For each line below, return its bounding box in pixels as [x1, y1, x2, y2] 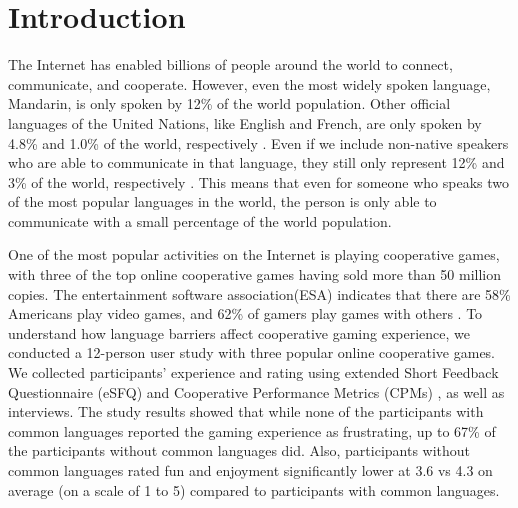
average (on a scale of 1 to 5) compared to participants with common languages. [8, 479, 500, 500]
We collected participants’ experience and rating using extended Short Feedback [8, 362, 499, 383]
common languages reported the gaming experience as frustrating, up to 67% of [8, 420, 496, 441]
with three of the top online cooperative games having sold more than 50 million [8, 264, 501, 285]
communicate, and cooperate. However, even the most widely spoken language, [8, 73, 491, 94]
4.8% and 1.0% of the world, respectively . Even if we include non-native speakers [8, 132, 509, 153]
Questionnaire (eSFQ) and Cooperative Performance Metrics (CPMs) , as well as [8, 381, 505, 402]
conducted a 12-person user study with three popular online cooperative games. [8, 342, 496, 363]
